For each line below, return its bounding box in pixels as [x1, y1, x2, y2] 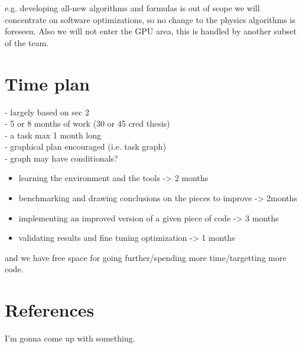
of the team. [5, 36, 49, 49]
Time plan [5, 71, 90, 95]
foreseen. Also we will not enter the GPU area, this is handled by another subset [5, 25, 297, 37]
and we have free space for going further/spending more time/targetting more [5, 251, 287, 263]
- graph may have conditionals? [5, 152, 118, 164]
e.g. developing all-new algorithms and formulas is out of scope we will [5, 2, 260, 14]
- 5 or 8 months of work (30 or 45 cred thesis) [5, 117, 170, 130]
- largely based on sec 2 [5, 105, 89, 118]
